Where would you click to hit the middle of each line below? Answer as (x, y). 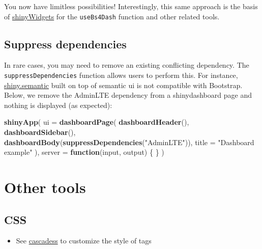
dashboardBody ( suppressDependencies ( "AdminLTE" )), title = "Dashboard (129, 142)
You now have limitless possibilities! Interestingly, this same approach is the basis (131, 6)
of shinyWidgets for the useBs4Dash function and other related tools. (112, 16)
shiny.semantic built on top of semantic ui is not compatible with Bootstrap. (123, 85)
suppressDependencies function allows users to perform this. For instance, (121, 75)
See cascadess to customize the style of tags (84, 241)
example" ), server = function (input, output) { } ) (84, 152)
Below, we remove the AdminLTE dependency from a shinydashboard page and (128, 95)
